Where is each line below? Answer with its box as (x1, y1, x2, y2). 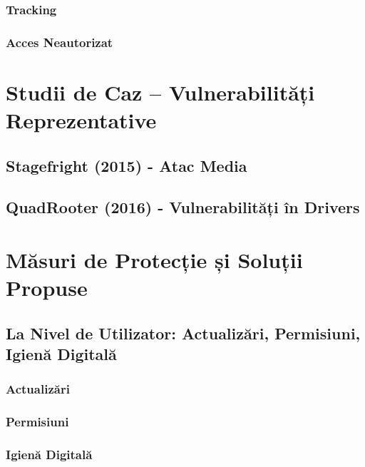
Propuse (6, 273, 88, 302)
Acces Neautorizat (6, 33, 113, 51)
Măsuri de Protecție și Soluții (6, 245, 303, 274)
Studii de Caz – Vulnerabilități (6, 77, 315, 106)
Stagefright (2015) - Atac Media (6, 154, 247, 176)
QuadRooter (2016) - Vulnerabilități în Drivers (6, 196, 360, 218)
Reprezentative (6, 106, 157, 135)
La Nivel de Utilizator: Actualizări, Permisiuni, (6, 322, 361, 344)
